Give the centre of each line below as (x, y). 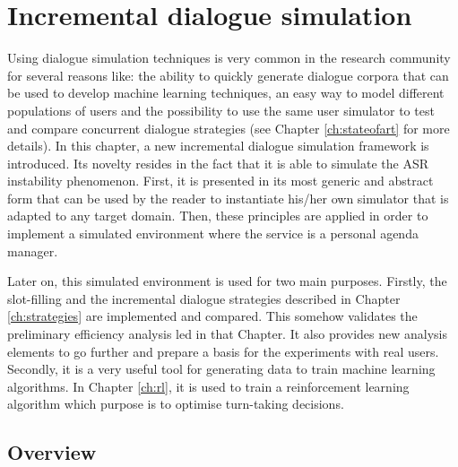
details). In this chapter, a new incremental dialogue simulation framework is (218, 146)
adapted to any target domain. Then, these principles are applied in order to (218, 216)
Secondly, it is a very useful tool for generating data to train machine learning (221, 369)
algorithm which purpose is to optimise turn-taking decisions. (176, 404)
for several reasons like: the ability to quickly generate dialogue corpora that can (228, 75)
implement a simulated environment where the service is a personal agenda (213, 233)
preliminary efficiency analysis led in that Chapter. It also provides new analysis (228, 334)
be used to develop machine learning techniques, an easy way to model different (226, 93)
